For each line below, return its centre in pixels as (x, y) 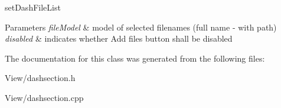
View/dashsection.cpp (44, 97)
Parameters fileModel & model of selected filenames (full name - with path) (141, 27)
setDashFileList (33, 7)
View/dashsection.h (40, 78)
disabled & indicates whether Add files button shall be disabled (119, 38)
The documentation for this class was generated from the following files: (135, 58)
